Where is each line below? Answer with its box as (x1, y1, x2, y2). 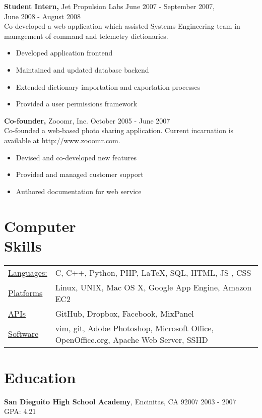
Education (4, 367, 76, 387)
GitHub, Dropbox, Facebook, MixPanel (55, 307, 194, 319)
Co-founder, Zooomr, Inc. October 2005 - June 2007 (4, 115, 170, 126)
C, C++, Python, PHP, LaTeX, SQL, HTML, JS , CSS (55, 266, 251, 278)
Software (8, 328, 39, 340)
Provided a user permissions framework (16, 98, 138, 109)
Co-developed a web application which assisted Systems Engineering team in (4, 21, 240, 31)
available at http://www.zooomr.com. (4, 135, 120, 145)
